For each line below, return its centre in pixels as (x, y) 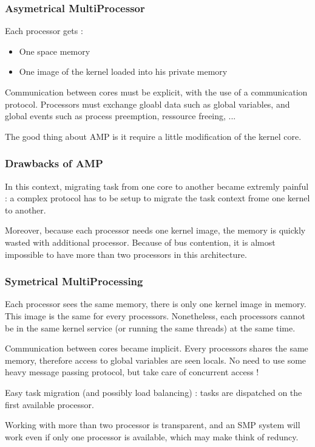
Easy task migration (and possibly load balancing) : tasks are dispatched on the (154, 392)
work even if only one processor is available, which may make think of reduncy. (152, 436)
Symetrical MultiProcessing (74, 281)
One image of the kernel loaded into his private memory (123, 71)
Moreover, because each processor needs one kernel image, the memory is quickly (155, 230)
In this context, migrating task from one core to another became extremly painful (157, 186)
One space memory (55, 51)
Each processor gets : (44, 31)
